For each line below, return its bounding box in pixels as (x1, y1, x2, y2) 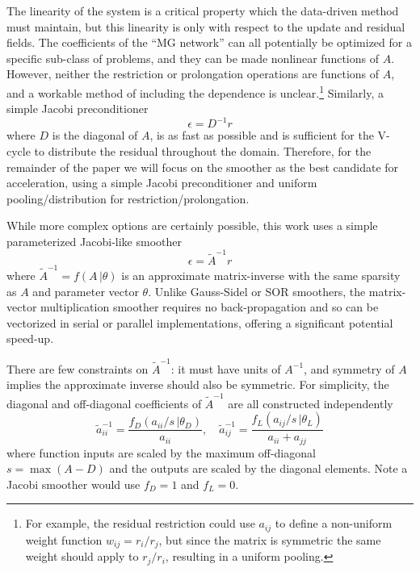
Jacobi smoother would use (6, 475, 141, 492)
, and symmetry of (304, 360, 395, 377)
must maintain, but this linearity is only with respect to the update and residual (6, 18, 405, 35)
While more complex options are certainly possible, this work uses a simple (6, 217, 378, 234)
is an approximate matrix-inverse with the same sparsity (121, 266, 401, 283)
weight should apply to (25, 548, 139, 565)
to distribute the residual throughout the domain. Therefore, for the (34, 142, 372, 159)
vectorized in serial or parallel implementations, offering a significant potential (6, 314, 393, 331)
